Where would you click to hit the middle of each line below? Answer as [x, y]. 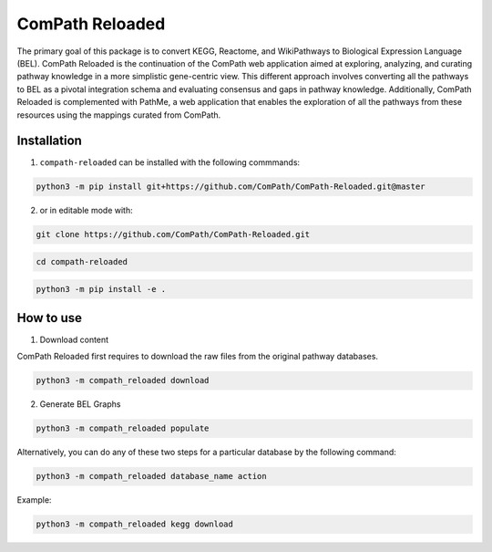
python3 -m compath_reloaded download [123, 380]
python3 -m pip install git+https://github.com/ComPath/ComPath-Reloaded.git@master [231, 187]
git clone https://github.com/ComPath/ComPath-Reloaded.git [173, 234]
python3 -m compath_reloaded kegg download [135, 524]
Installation [49, 141]
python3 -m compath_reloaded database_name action [152, 476]
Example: [34, 500]
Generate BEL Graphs [80, 404]
